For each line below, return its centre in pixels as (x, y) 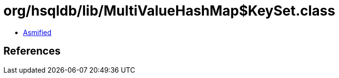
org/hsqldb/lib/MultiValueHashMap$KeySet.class (169, 11)
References (32, 51)
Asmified (37, 32)
